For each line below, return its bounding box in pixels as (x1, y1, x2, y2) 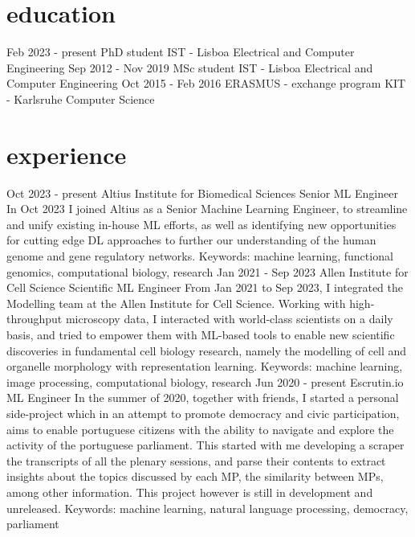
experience (6, 137, 127, 170)
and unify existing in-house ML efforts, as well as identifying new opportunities (6, 215, 397, 232)
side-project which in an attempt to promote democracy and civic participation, (6, 404, 400, 421)
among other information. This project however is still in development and (6, 483, 373, 500)
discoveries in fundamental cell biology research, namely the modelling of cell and (6, 342, 407, 359)
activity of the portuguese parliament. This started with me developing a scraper (6, 437, 405, 453)
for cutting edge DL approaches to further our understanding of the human (6, 232, 376, 248)
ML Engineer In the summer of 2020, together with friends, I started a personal (6, 389, 399, 406)
